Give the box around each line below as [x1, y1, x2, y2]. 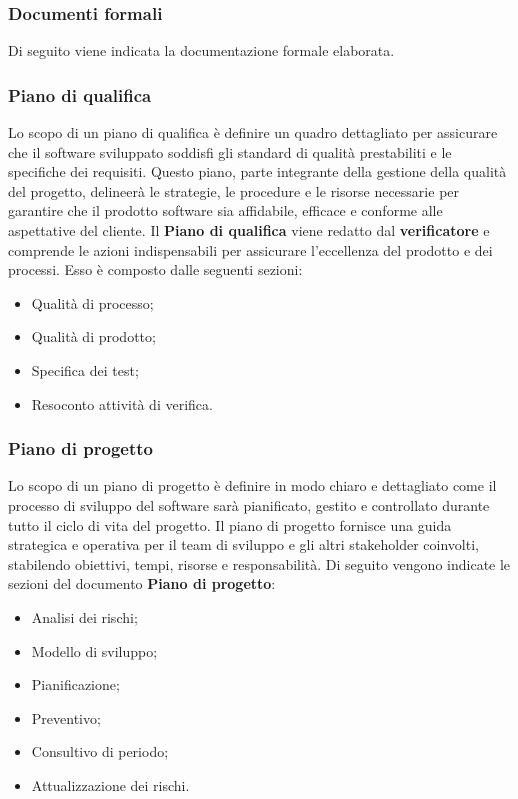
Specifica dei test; [31, 359, 139, 380]
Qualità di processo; [31, 292, 154, 313]
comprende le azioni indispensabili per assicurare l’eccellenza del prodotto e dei [8, 239, 493, 260]
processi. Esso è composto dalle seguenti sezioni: [8, 259, 303, 280]
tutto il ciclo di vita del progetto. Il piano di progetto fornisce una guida [8, 514, 452, 535]
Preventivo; [31, 707, 101, 728]
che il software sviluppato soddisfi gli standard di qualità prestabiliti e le [8, 141, 452, 162]
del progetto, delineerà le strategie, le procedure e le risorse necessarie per [8, 180, 460, 201]
